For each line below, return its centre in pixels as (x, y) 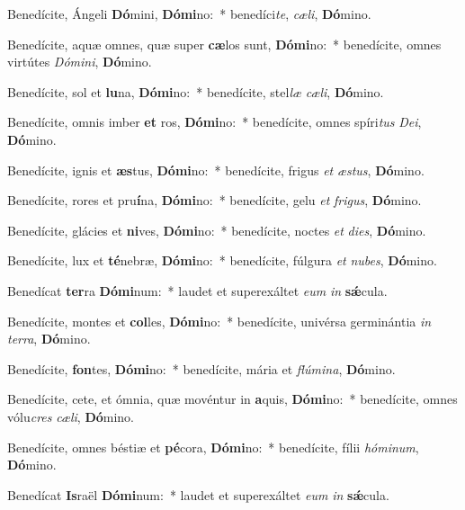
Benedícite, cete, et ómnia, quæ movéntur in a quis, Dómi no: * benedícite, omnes (232, 399)
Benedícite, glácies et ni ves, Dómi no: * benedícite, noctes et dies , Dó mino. (217, 230)
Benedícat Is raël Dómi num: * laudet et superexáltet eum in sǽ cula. (198, 494)
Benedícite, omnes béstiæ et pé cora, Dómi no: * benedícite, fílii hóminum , (213, 447)
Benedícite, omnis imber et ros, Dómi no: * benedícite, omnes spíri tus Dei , (215, 122)
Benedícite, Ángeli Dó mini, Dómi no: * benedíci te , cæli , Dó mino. (189, 13)
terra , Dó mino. (49, 339)
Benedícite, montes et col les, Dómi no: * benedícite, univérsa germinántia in (219, 321)
